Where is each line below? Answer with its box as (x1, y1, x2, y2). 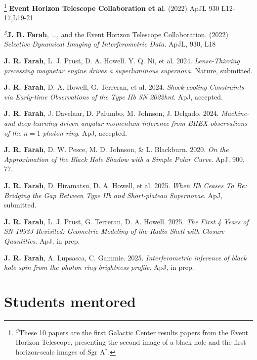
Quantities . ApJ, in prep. (4, 235, 80, 246)
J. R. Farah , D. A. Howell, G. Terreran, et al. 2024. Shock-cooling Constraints (4, 82, 244, 92)
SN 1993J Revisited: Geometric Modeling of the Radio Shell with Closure (4, 226, 225, 236)
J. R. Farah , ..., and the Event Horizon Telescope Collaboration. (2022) (7, 29, 228, 39)
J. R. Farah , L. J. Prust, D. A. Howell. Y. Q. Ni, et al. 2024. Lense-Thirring (4, 55, 240, 66)
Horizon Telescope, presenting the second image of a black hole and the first (15, 337, 246, 347)
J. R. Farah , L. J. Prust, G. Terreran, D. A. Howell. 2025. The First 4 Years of (4, 216, 249, 226)
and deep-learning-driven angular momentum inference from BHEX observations (4, 118, 248, 128)
